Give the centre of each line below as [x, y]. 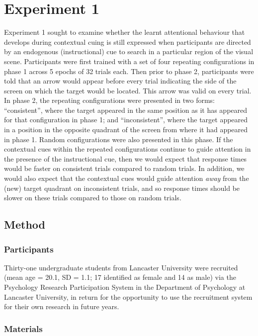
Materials [23, 328]
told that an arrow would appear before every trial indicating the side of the [120, 81]
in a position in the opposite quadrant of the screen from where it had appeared [126, 129]
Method [25, 224]
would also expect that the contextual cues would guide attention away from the [127, 178]
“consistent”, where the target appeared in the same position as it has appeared [126, 110]
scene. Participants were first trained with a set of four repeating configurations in [129, 61]
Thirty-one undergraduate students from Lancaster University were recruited [121, 267]
